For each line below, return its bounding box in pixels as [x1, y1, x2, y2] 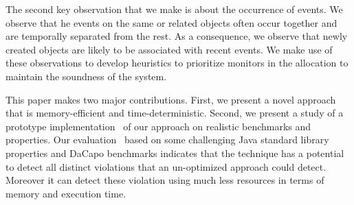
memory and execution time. [5, 186, 126, 200]
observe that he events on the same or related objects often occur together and [5, 15, 338, 29]
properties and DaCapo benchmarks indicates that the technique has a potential [5, 145, 344, 160]
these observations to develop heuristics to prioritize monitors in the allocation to [5, 56, 349, 70]
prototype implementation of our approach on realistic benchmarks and [5, 119, 311, 133]
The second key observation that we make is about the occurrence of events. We [5, 2, 343, 16]
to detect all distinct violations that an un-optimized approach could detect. [5, 159, 327, 173]
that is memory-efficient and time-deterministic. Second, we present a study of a [5, 106, 344, 120]
